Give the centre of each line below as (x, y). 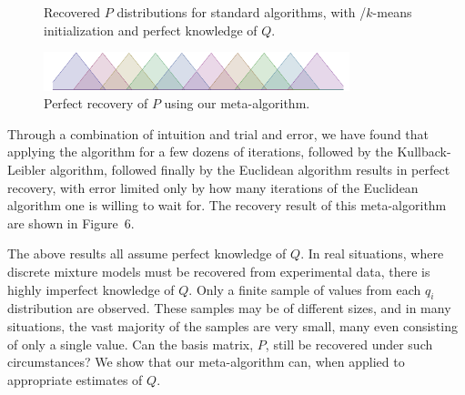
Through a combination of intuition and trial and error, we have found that (218, 133)
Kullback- (424, 152)
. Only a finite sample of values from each (305, 289)
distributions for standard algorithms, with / (242, 12)
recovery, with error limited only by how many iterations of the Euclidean (213, 187)
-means (392, 12)
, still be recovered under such (349, 344)
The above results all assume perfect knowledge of (147, 253)
